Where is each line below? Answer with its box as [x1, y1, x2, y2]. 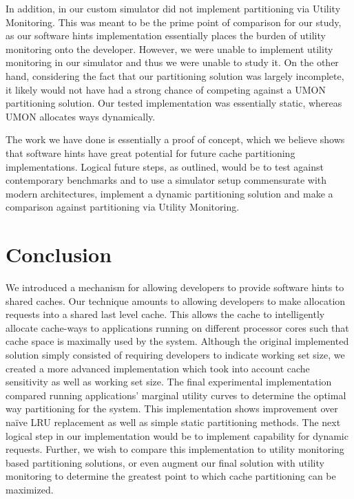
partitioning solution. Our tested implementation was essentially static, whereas [6, 96, 342, 110]
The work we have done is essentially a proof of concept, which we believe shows [6, 132, 345, 147]
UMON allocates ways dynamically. [6, 109, 156, 123]
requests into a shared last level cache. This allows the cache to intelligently [6, 307, 325, 321]
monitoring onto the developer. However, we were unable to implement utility [6, 41, 333, 56]
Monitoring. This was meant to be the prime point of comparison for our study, [6, 14, 342, 29]
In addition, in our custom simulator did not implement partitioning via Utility [6, 1, 341, 15]
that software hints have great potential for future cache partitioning [6, 145, 295, 160]
